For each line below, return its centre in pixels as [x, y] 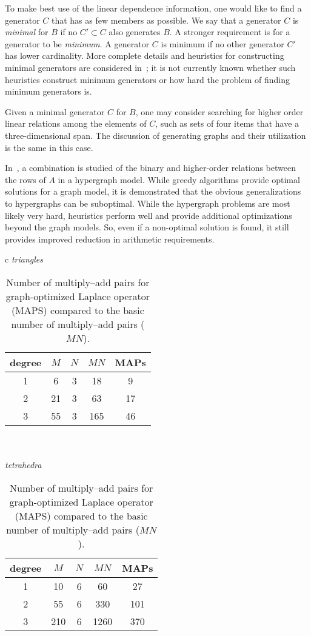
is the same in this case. [49, 147]
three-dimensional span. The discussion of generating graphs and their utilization [155, 135]
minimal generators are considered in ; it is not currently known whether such [150, 67]
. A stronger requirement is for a [230, 32]
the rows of [25, 179]
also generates [135, 32]
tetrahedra [23, 465]
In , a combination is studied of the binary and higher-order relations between [150, 168]
